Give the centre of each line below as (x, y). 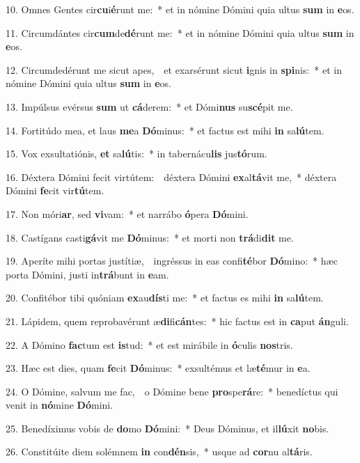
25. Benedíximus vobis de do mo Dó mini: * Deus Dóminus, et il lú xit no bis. (167, 428)
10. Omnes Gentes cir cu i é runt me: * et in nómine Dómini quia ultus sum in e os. (180, 9)
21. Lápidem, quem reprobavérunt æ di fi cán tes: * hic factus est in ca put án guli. (177, 321)
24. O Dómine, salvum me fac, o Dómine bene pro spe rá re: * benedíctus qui (172, 391)
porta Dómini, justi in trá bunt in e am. (87, 274)
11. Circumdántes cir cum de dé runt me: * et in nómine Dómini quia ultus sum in (180, 32)
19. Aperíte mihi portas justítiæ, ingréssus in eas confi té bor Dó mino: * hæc (172, 261)
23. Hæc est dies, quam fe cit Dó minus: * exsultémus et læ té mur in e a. (158, 368)
